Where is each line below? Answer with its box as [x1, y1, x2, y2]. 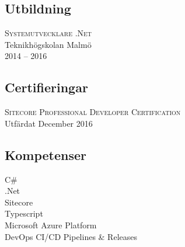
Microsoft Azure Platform [5, 218, 97, 231]
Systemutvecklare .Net [5, 27, 92, 39]
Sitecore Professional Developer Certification [5, 106, 181, 118]
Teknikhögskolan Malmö [5, 38, 92, 50]
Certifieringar [5, 78, 88, 96]
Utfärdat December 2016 [5, 117, 93, 129]
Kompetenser [5, 145, 87, 163]
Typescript [5, 207, 43, 220]
